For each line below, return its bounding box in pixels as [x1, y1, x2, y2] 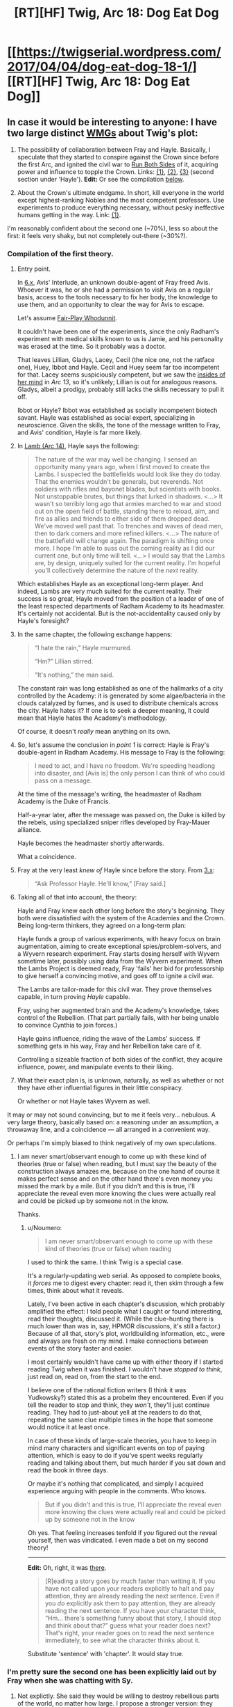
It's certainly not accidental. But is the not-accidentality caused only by [17, 609, 221, 617]
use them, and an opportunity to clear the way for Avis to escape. [17, 301, 205, 309]
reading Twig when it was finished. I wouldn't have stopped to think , [27, 1365, 223, 1374]
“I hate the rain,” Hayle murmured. [34, 644, 132, 652]
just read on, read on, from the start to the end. [27, 1373, 162, 1381]
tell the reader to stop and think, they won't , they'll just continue [27, 1401, 210, 1409]
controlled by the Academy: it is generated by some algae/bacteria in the [17, 691, 225, 700]
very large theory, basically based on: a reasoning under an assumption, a [7, 1118, 219, 1126]
